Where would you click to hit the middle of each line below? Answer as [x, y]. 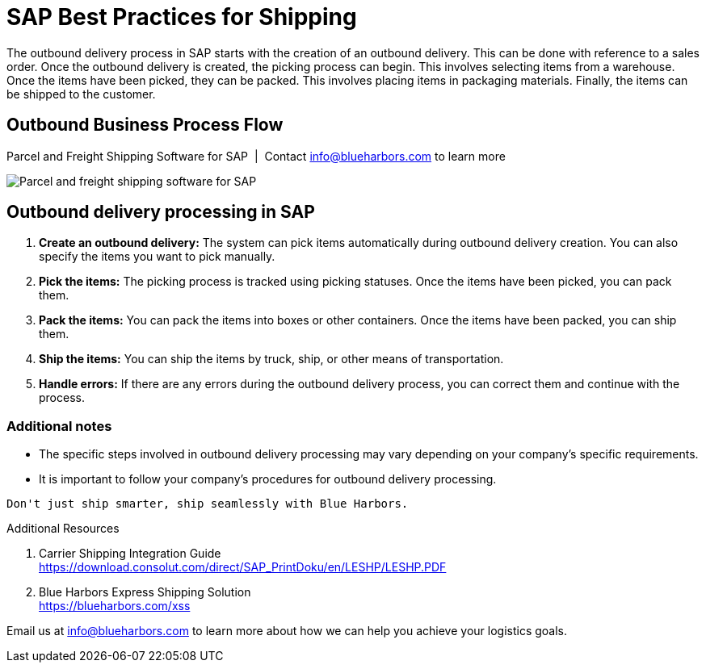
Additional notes [59, 426]
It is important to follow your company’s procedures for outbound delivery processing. [268, 479]
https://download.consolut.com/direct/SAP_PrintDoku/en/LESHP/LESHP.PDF [243, 567]
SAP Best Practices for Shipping [182, 17]
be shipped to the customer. [81, 94]
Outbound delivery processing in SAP [161, 212]
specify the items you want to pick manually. [157, 257]
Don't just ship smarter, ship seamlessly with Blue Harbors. [208, 504]
